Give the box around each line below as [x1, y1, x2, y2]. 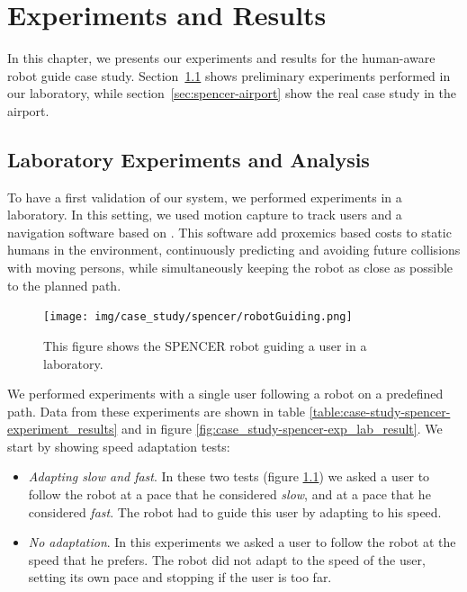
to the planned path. [7, 275, 121, 294]
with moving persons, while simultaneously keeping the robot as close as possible [7, 258, 454, 277]
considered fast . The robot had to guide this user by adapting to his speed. [28, 502, 442, 521]
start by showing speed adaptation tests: [7, 436, 230, 455]
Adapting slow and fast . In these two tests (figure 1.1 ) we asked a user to [28, 467, 430, 486]
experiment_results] [7, 419, 118, 438]
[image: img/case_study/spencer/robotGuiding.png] [43, 310, 353, 324]
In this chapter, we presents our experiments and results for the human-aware [7, 49, 436, 67]
